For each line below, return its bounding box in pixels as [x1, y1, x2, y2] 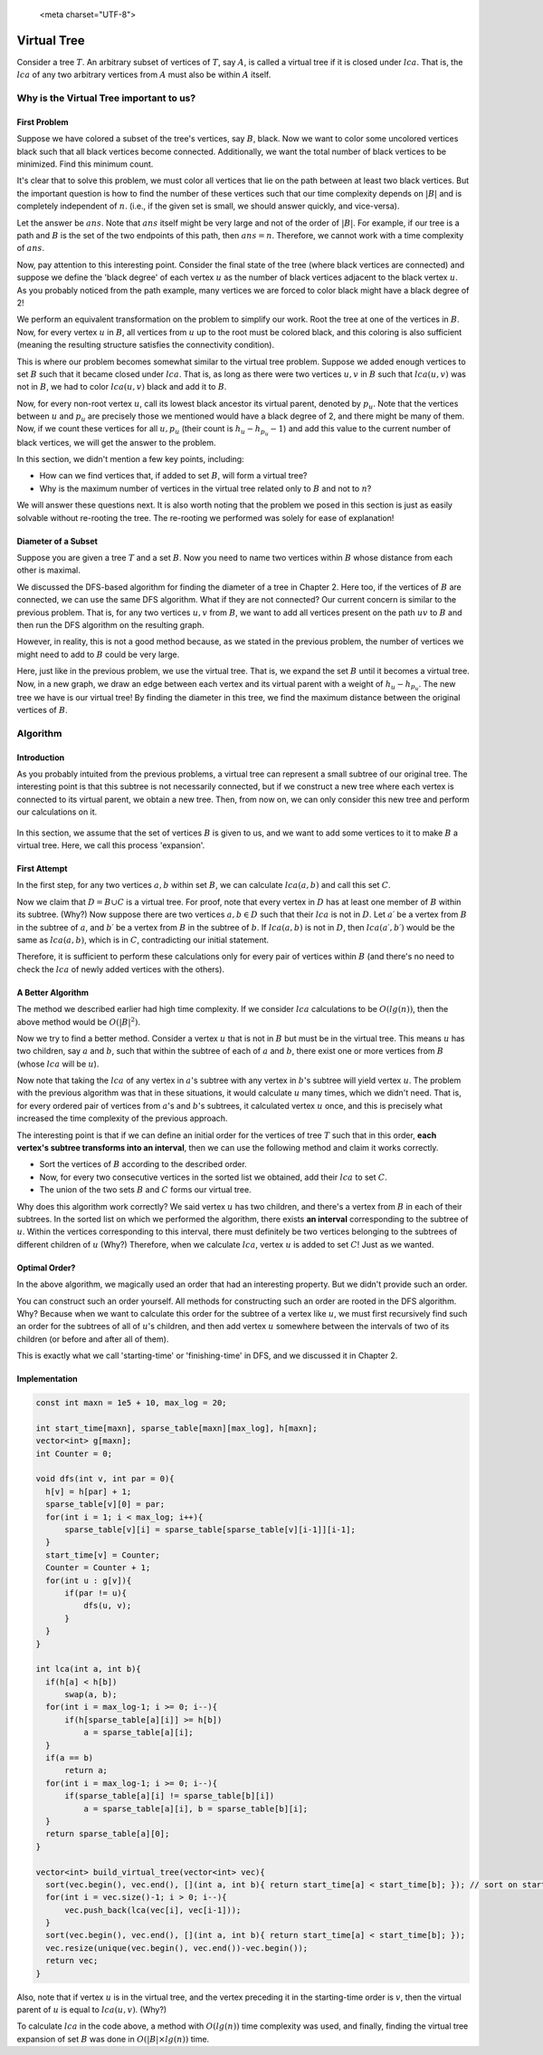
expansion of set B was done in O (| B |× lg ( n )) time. [16, 2033, 210, 2044]
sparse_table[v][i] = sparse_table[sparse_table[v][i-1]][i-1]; [64, 1524, 357, 1535]
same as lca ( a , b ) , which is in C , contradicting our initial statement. [16, 934, 270, 945]
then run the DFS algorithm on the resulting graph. [16, 619, 205, 630]
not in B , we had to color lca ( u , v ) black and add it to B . [16, 381, 227, 392]
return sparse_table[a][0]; [45, 1828, 170, 1839]
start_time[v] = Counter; [45, 1549, 160, 1560]
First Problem [16, 116, 69, 127]
